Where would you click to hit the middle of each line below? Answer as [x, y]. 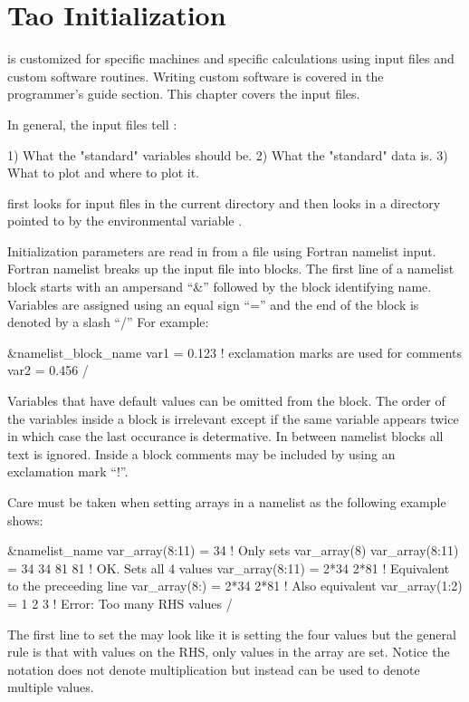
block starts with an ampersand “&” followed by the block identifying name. [220, 287]
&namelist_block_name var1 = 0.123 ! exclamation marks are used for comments [235, 352]
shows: [25, 519]
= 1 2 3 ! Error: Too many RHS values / [120, 603]
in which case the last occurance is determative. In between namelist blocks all [225, 436]
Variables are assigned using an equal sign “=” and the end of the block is [213, 304]
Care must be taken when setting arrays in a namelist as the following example [227, 502]
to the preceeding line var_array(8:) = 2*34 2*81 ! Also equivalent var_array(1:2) [235, 586]
